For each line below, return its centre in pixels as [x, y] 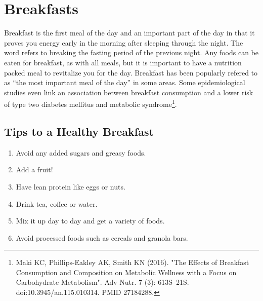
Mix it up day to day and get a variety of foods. [90, 221]
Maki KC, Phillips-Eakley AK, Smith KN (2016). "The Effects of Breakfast [133, 262]
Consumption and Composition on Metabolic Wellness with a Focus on [126, 272]
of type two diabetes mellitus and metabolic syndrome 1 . [91, 103]
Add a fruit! [34, 170]
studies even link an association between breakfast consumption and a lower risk [129, 92]
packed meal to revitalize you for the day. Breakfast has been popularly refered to [131, 72]
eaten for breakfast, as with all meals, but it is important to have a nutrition [123, 62]
